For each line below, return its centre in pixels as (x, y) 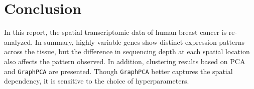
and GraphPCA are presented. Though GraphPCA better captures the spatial (118, 71)
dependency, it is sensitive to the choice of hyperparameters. (97, 81)
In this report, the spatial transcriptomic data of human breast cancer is (115, 32)
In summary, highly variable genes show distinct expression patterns (140, 42)
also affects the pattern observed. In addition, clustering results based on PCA (125, 61)
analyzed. (19, 42)
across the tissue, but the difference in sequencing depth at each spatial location (127, 51)
